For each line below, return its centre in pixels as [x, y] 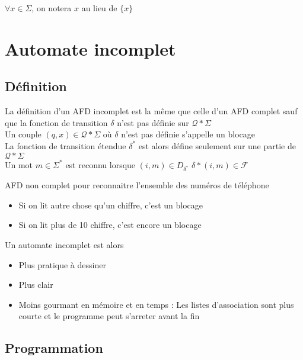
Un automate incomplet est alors [64, 245]
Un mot [19, 164]
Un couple [23, 134]
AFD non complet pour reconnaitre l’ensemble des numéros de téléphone [137, 185]
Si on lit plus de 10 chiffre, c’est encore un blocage [110, 225]
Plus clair [36, 285]
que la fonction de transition [56, 122]
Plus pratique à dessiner [62, 264]
